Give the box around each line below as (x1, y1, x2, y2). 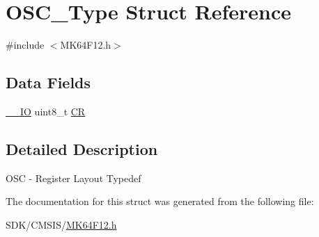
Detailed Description (6, 138, 158, 159)
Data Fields (6, 72, 91, 93)
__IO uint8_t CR (6, 104, 86, 118)
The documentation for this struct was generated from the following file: (6, 194, 314, 209)
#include (6, 38, 45, 52)
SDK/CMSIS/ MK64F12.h (6, 217, 117, 231)
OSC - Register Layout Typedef (6, 170, 141, 185)
